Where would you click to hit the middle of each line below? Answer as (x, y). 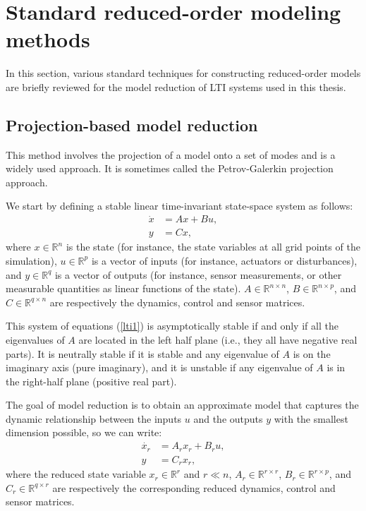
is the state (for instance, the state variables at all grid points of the (213, 247)
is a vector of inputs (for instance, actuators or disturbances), (224, 260)
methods (48, 39)
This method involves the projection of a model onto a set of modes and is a (171, 154)
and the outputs (228, 418)
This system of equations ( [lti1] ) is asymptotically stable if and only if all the (172, 326)
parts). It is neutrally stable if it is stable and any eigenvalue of (142, 353)
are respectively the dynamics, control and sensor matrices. (177, 302)
